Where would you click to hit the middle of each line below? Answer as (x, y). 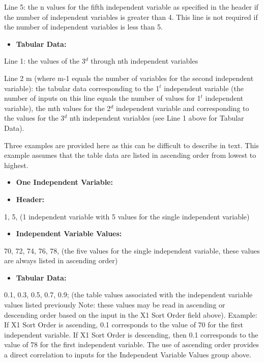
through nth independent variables (144, 61)
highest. (16, 165)
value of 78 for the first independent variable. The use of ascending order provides (132, 344)
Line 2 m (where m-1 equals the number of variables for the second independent (129, 78)
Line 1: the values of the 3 (45, 61)
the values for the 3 (34, 118)
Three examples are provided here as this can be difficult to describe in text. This (131, 145)
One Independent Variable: (64, 182)
